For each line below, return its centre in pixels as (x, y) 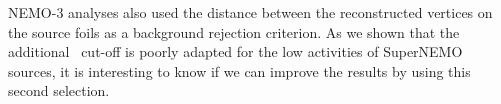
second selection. (59, 90)
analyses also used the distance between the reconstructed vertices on (280, 12)
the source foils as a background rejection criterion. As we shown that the (234, 31)
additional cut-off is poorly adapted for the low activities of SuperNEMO (235, 51)
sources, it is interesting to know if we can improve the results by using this (239, 70)
